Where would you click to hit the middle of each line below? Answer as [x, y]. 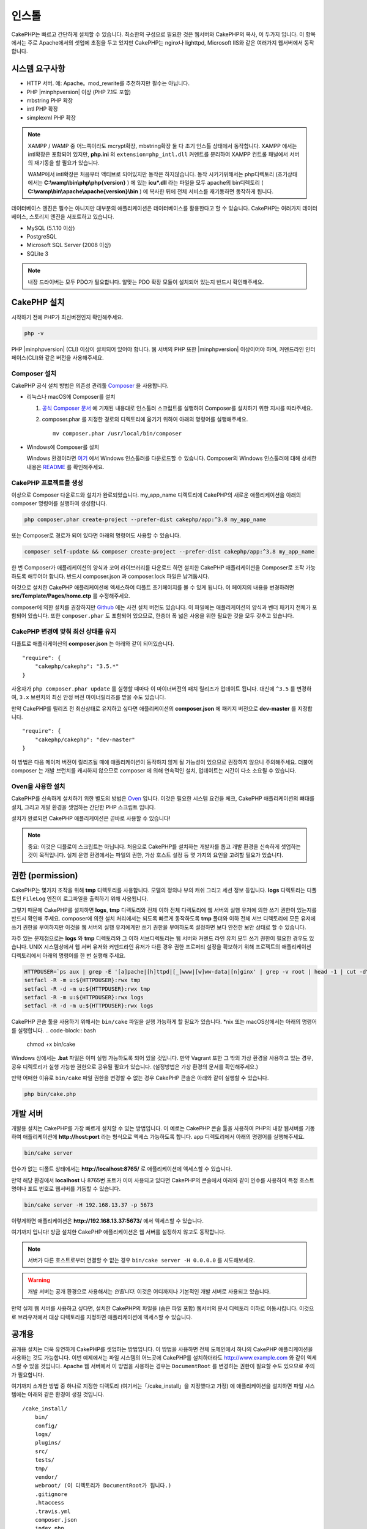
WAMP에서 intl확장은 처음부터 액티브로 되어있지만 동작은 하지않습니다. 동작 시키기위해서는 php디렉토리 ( [153, 174]
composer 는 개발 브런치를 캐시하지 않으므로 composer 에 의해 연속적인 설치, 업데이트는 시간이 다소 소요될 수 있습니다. [154, 771]
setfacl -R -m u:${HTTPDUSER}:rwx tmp [82, 980]
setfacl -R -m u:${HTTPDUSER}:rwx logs [84, 997]
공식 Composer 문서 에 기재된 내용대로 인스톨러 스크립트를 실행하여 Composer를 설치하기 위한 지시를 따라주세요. [177, 408]
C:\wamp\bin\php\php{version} [85, 183]
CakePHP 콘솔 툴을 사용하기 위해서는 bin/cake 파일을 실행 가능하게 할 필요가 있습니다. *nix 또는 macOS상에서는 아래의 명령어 [164, 1022]
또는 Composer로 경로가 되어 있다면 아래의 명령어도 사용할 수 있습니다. [96, 536]
